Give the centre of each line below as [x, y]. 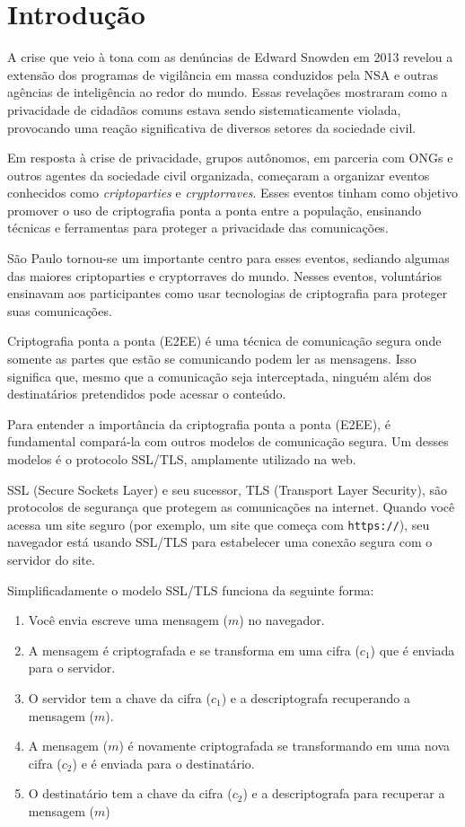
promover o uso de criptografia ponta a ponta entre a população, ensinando [215, 210]
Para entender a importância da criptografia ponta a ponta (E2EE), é [199, 423]
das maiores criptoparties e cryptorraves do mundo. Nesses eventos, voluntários [224, 275]
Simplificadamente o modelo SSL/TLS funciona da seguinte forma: [191, 589]
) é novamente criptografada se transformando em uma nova [284, 746]
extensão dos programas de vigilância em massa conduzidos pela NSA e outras [223, 74]
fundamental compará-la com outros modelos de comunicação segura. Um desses [228, 441]
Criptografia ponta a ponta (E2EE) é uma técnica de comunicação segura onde [224, 341]
